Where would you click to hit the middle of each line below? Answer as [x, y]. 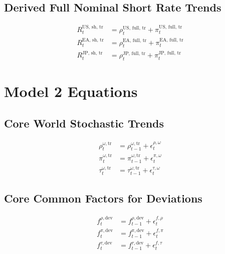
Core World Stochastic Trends [84, 123]
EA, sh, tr [93, 40]
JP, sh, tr [92, 53]
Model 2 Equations [71, 91]
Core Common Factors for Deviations [103, 198]
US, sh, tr [93, 27]
